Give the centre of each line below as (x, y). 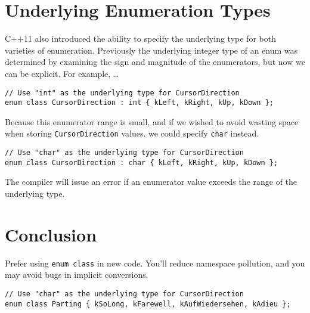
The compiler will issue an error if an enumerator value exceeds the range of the (151, 182)
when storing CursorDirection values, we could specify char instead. (132, 133)
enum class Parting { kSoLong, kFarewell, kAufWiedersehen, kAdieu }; (148, 304)
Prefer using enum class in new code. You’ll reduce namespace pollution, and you (155, 263)
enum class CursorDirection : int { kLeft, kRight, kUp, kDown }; (139, 103)
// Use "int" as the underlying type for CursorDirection (122, 93)
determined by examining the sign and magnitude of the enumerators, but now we (155, 62)
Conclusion (51, 234)
